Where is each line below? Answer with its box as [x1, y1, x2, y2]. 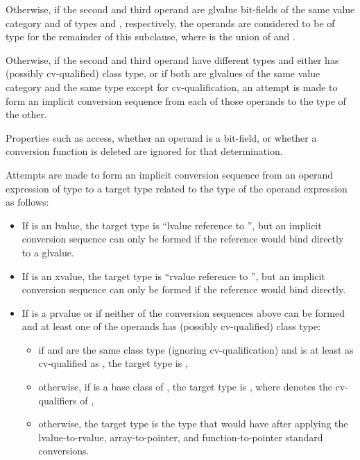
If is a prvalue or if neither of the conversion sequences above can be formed [22, 305, 345, 320]
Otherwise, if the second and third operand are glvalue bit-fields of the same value [6, 2, 355, 16]
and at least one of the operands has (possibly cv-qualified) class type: [22, 319, 321, 334]
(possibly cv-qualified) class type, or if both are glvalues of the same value [6, 66, 320, 81]
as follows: [6, 195, 49, 209]
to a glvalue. [22, 245, 74, 259]
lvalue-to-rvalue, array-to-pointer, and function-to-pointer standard [38, 429, 323, 444]
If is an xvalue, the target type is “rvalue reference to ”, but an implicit [22, 268, 325, 283]
